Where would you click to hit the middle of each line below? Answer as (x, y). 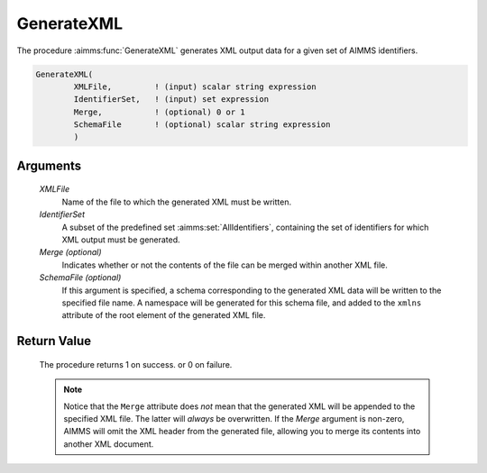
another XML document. (109, 444)
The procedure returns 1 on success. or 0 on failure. (136, 364)
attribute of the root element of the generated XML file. (164, 315)
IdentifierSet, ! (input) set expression (171, 100)
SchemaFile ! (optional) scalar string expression (202, 125)
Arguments (49, 165)
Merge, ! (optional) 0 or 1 (159, 112)
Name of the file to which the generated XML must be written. (177, 202)
